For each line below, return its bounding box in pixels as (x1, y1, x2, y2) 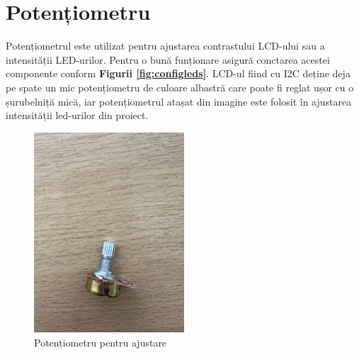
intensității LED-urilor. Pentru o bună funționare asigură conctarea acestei (6, 52, 330, 67)
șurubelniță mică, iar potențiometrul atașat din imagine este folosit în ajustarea (6, 94, 352, 108)
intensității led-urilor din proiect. (6, 108, 149, 123)
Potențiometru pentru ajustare (34, 334, 167, 349)
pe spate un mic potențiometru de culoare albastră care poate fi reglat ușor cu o (6, 79, 354, 94)
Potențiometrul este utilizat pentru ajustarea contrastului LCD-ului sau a (6, 38, 325, 53)
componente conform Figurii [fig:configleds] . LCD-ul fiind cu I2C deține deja (6, 66, 351, 81)
